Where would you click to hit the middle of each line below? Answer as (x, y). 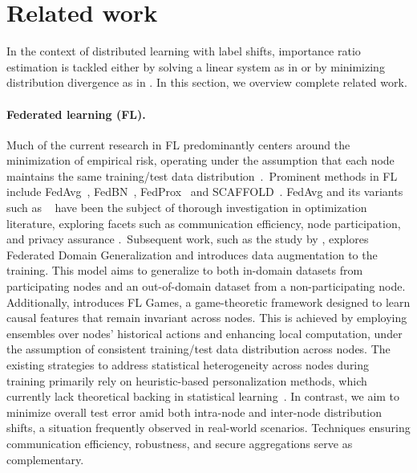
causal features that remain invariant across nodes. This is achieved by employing (207, 318)
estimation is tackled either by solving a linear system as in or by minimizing (196, 66)
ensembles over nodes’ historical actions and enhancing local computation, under (204, 333)
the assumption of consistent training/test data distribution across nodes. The (198, 349)
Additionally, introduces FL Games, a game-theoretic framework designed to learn (208, 302)
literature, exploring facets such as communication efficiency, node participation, (204, 223)
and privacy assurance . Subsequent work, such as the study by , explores (188, 239)
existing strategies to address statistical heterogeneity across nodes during (188, 365)
